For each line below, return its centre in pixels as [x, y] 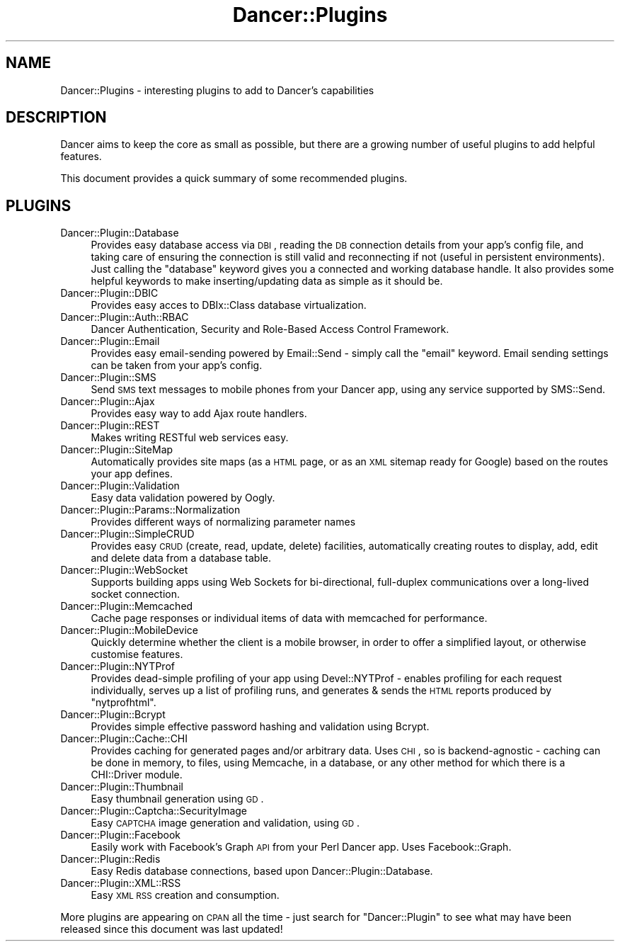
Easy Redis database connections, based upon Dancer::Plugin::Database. [262, 871]
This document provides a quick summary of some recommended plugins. [234, 178]
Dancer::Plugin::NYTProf [117, 667]
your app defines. [132, 474]
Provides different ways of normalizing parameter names [223, 522]
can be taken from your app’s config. [177, 365]
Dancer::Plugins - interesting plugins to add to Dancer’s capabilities [217, 90]
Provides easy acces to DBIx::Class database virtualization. [229, 305]
